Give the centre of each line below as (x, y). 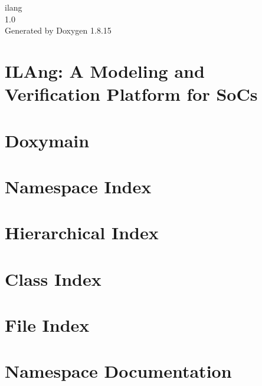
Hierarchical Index (82, 232)
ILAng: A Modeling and (105, 70)
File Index (47, 325)
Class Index (53, 278)
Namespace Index (78, 186)
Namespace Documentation (118, 371)
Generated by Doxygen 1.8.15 (58, 30)
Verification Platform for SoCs (131, 94)
